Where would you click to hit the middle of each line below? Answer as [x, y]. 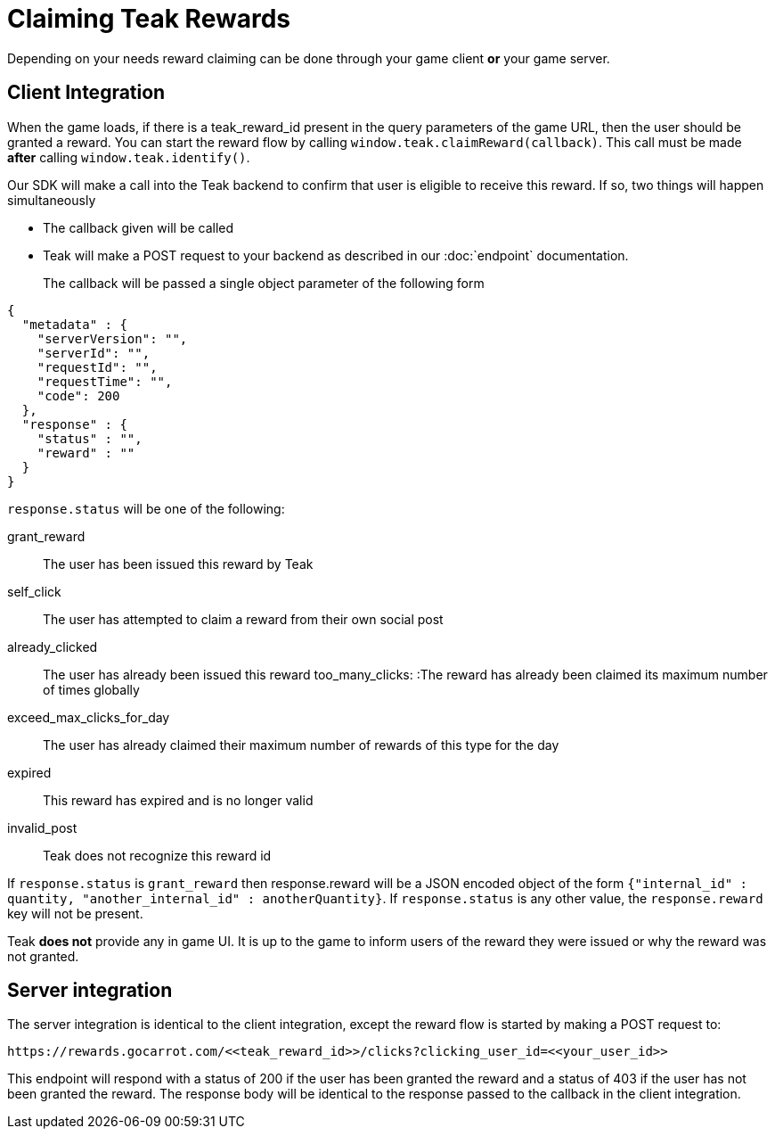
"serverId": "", [94, 353]
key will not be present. [75, 913]
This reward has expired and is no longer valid [178, 800]
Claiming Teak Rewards [149, 19]
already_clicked [53, 646]
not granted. [43, 956]
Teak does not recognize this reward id [157, 855]
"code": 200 [78, 395]
